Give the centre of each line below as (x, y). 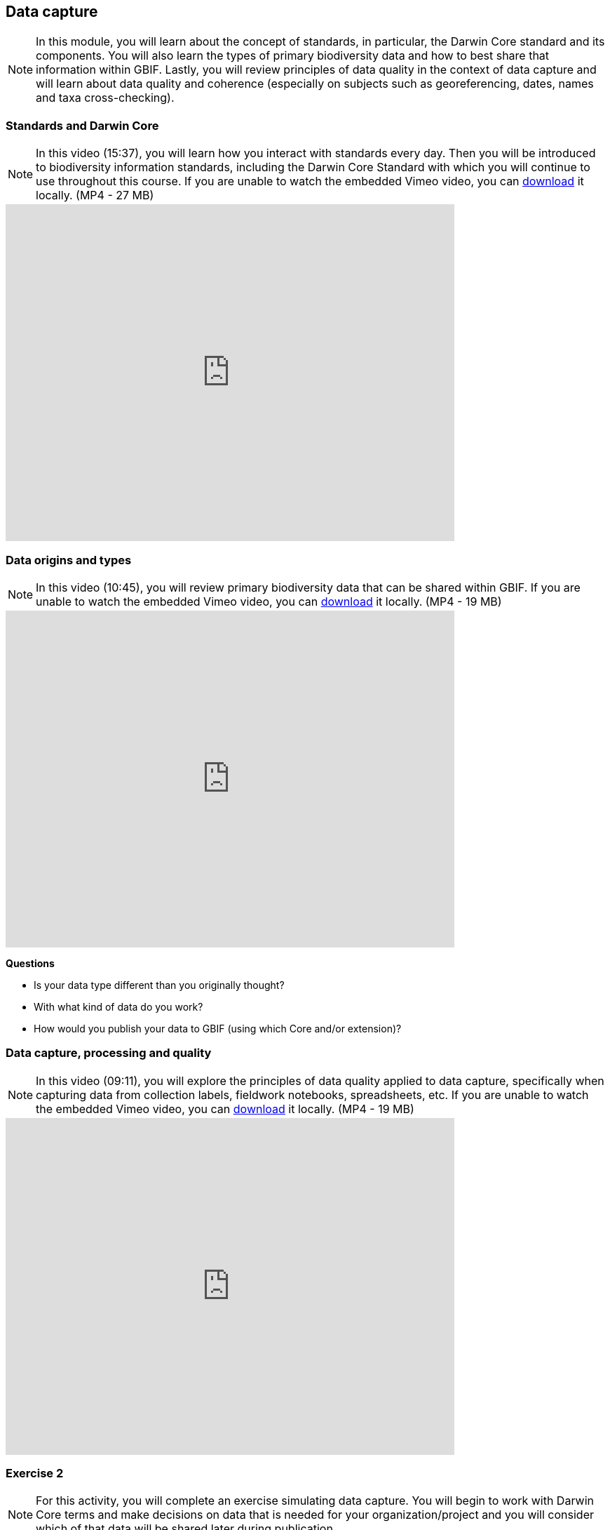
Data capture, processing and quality (109, 1053)
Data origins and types (69, 560)
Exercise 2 (35, 1474)
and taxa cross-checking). (105, 98)
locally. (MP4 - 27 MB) (95, 195)
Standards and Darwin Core (82, 125)
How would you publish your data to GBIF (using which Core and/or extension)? (218, 1028)
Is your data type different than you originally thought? (159, 985)
